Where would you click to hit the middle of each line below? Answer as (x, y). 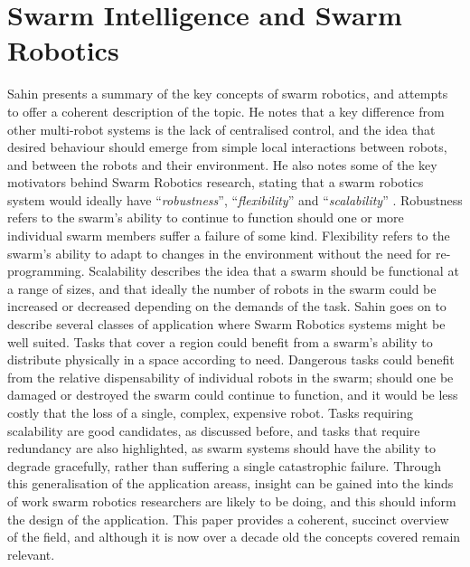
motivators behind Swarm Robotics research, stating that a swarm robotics (216, 182)
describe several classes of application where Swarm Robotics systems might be (226, 324)
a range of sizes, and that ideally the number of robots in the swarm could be (222, 288)
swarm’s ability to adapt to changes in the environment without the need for (220, 253)
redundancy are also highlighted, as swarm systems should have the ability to (221, 448)
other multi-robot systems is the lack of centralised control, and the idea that (221, 129)
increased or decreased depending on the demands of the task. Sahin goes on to (227, 306)
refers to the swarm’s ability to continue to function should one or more (206, 217)
